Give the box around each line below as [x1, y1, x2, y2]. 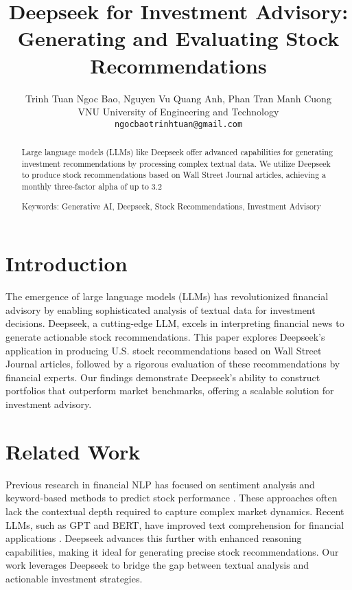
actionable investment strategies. [5, 571, 143, 585]
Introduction [5, 249, 128, 277]
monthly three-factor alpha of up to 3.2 [21, 181, 163, 192]
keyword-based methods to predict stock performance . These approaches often [5, 490, 338, 505]
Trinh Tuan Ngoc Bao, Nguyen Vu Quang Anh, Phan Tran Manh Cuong [25, 91, 331, 105]
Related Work [5, 437, 141, 465]
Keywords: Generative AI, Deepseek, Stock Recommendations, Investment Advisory [21, 200, 321, 212]
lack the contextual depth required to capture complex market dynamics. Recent [5, 503, 344, 518]
